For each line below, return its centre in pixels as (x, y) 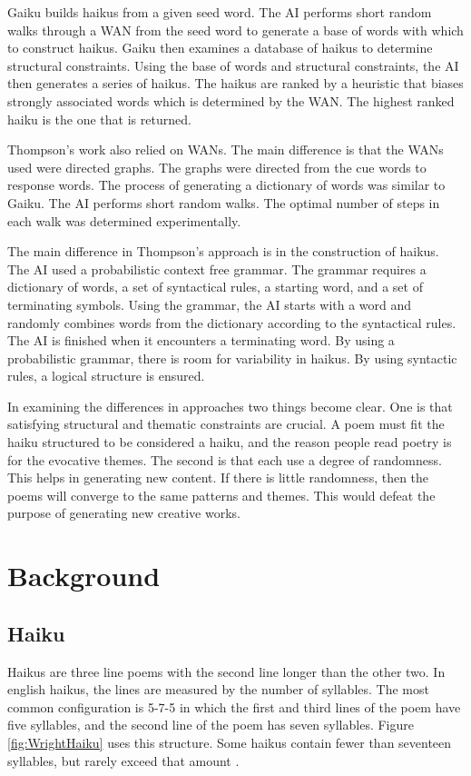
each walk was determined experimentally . (124, 220)
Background (84, 576)
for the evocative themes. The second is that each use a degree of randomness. (225, 459)
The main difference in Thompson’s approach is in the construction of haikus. (223, 251)
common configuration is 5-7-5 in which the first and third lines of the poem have (234, 706)
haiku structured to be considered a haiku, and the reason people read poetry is (230, 442)
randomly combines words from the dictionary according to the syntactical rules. (232, 322)
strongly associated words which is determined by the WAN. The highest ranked (231, 100)
